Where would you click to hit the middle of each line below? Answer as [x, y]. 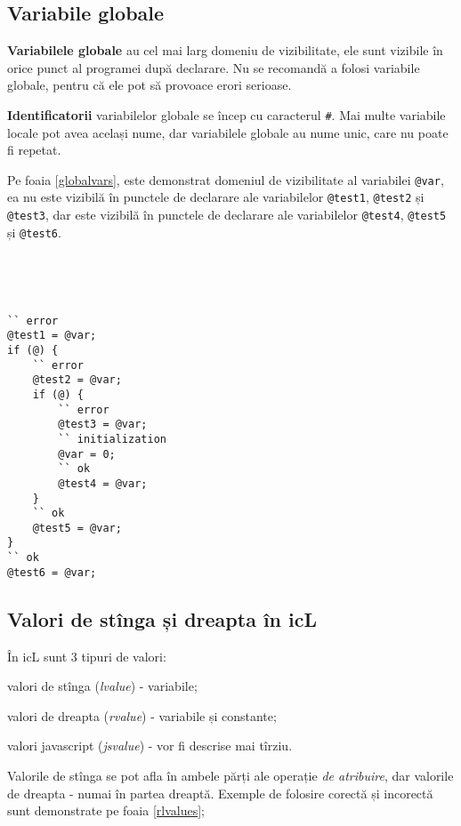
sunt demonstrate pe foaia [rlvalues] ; [106, 810]
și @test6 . [34, 232]
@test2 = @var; [77, 380]
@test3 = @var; [103, 425]
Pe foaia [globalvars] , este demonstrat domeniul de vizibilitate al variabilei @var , [226, 179]
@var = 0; [87, 454]
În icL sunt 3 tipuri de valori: [87, 656]
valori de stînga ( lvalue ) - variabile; [102, 686]
